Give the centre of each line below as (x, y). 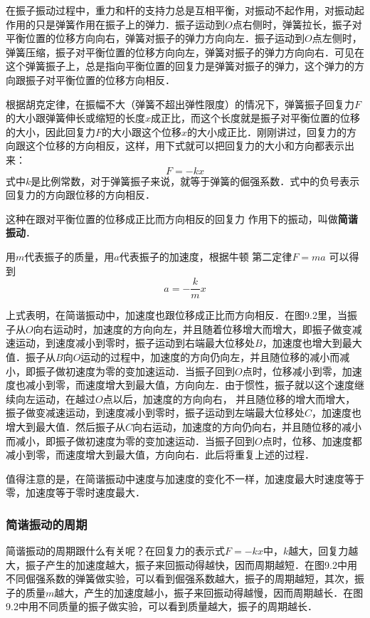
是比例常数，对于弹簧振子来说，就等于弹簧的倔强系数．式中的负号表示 (195, 180)
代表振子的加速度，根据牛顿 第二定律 (206, 256)
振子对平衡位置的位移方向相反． (100, 79)
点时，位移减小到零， (292, 371)
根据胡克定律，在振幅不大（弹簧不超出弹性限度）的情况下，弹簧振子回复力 (180, 104)
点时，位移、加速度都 (312, 440)
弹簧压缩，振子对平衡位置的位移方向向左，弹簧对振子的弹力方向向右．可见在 (185, 52)
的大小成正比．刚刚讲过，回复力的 (267, 131)
